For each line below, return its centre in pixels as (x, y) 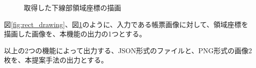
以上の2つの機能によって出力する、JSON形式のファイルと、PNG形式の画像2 (128, 50)
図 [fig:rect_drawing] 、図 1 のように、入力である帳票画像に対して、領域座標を (126, 24)
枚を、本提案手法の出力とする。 (56, 60)
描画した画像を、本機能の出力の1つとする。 (75, 34)
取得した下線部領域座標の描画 (72, 7)
